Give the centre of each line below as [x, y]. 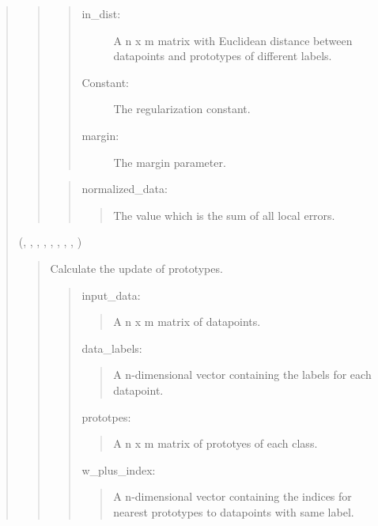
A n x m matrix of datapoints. [187, 322]
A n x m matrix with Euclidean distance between [233, 40]
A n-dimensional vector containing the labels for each [242, 375]
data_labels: [112, 348]
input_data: [111, 295]
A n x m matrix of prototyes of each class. [215, 443]
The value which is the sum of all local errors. [224, 215]
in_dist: [101, 13]
